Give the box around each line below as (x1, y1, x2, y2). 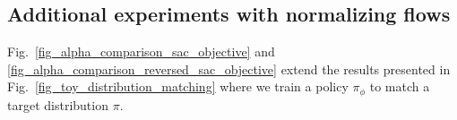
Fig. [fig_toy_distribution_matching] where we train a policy (7, 77, 349, 96)
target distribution (7, 95, 108, 114)
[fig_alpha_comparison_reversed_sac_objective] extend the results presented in (7, 59, 451, 78)
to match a (369, 77, 430, 96)
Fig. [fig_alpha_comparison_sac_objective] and (7, 42, 275, 61)
